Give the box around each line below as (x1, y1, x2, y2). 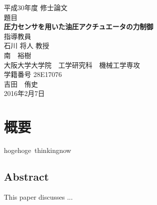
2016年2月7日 (4, 88, 45, 98)
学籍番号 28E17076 (4, 69, 62, 79)
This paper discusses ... (4, 191, 73, 202)
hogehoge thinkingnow (4, 145, 71, 155)
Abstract (4, 169, 49, 184)
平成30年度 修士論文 (4, 2, 68, 12)
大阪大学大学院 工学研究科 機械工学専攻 (4, 59, 140, 70)
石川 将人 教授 (4, 40, 50, 51)
